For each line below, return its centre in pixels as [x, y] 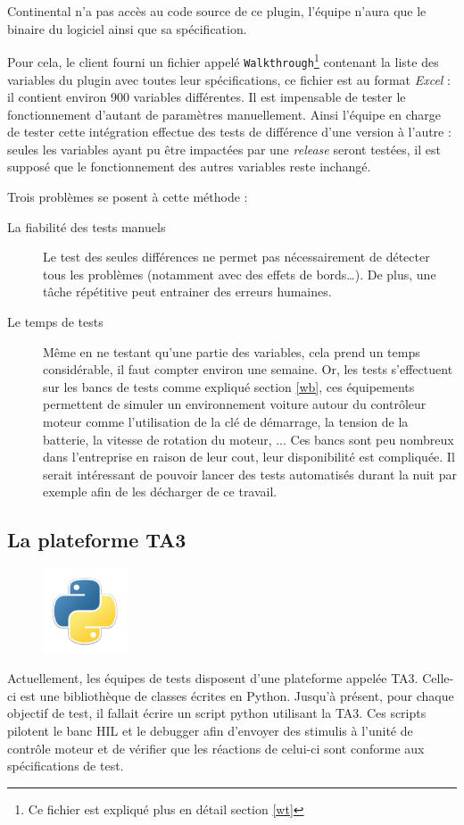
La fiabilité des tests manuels [87, 226]
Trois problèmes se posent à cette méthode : [128, 197]
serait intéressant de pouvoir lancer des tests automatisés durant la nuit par [250, 474]
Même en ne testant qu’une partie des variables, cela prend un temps [232, 351]
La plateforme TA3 [97, 540]
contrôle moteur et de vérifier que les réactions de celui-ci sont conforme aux [216, 748]
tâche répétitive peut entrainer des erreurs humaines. [187, 292]
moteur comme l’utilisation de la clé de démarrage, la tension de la [226, 421]
